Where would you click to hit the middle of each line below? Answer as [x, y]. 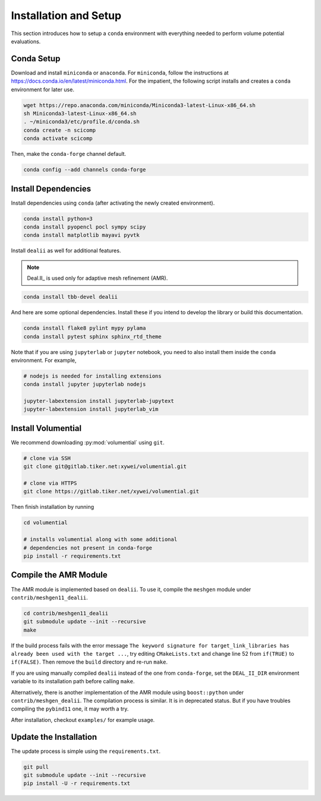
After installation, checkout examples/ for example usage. [83, 719]
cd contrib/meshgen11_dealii [66, 613]
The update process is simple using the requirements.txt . [86, 751]
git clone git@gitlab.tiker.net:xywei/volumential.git [105, 467]
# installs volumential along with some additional [100, 539]
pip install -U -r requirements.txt [77, 783]
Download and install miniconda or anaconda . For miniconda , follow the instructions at [120, 73]
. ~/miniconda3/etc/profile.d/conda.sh [81, 122]
